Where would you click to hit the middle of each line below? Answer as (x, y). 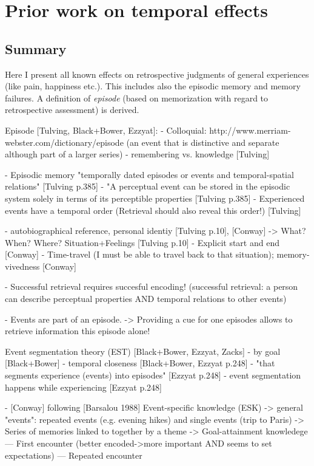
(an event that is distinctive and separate (203, 142)
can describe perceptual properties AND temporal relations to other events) (146, 299)
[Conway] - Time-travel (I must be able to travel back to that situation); (139, 254)
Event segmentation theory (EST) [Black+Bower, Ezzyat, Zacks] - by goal (143, 351)
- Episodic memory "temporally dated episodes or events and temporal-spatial (149, 174)
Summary (36, 48)
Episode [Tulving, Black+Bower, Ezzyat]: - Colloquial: (106, 130)
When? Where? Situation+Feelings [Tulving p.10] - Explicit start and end (142, 242)
